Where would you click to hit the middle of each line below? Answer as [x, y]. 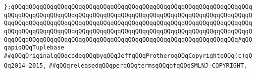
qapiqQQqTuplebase [34, 48]
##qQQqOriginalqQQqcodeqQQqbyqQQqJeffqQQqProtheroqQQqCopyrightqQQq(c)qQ [128, 56]
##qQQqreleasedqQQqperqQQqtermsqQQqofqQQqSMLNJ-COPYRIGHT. [148, 65]
